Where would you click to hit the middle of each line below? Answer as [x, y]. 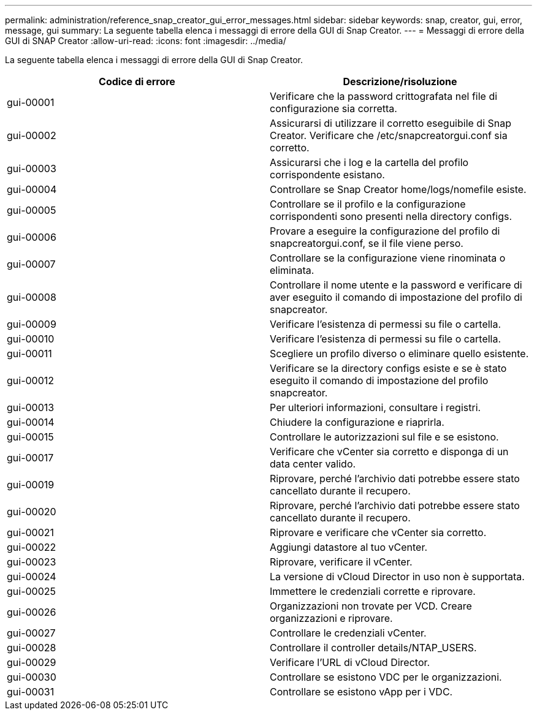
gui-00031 [31, 692]
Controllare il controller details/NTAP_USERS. [373, 648]
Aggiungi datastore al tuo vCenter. [349, 547]
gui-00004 [32, 189]
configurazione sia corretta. [333, 108]
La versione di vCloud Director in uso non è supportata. [397, 577]
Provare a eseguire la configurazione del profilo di [385, 231]
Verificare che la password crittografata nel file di [384, 96]
